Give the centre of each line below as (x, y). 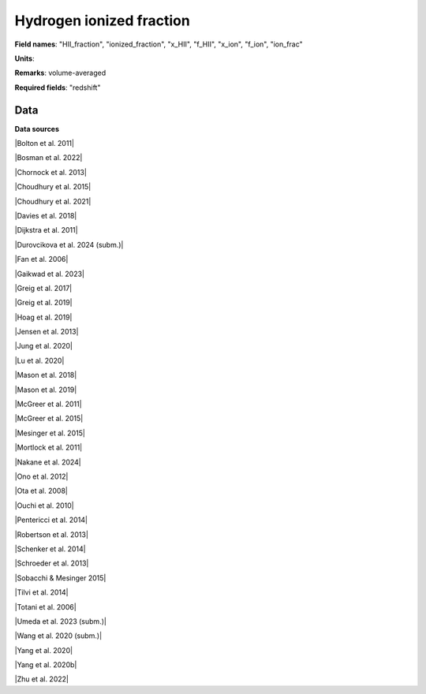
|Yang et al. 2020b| (46, 665)
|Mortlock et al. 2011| (49, 448)
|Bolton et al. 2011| (45, 144)
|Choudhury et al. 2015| (53, 187)
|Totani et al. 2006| (45, 606)
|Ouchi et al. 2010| (44, 506)
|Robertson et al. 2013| (51, 534)
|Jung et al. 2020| (44, 346)
